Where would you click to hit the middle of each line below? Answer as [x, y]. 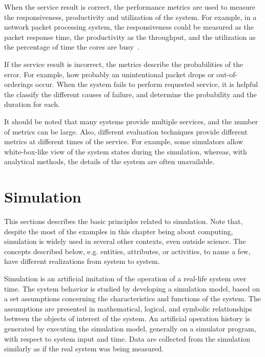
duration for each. [32, 104]
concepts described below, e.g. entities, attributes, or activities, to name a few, [127, 251]
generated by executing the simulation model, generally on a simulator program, [130, 328]
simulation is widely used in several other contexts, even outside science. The [125, 241]
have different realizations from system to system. [82, 261]
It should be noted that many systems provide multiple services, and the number [131, 121]
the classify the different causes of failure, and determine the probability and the [130, 94]
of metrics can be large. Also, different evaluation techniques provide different [126, 131]
